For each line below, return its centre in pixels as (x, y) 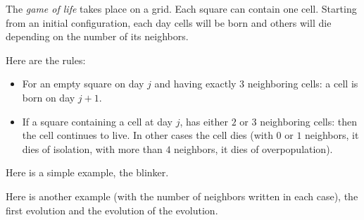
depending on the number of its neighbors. (97, 36)
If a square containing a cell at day (98, 121)
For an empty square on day (83, 84)
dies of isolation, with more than (92, 148)
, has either (204, 121)
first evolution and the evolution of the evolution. (112, 210)
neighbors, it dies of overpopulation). (253, 148)
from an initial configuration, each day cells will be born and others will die (169, 22)
